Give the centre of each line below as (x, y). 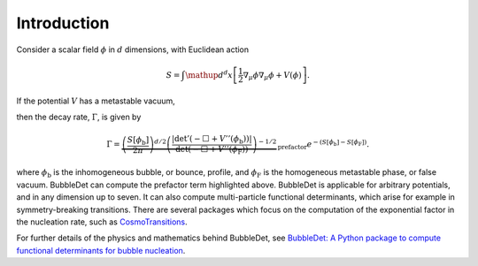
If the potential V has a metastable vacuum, (96, 101)
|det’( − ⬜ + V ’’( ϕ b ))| (212, 140)
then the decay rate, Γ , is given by (79, 117)
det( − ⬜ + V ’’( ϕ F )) (212, 150)
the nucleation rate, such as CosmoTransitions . (102, 222)
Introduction (63, 23)
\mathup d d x (209, 74)
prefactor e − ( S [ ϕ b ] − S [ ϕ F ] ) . (324, 145)
